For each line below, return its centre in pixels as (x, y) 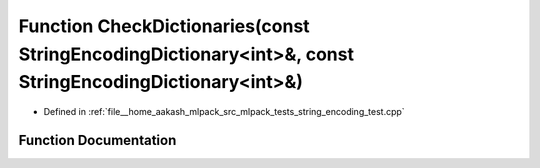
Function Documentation (97, 140)
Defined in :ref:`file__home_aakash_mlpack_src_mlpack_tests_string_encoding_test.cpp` (224, 112)
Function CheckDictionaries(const (164, 26)
